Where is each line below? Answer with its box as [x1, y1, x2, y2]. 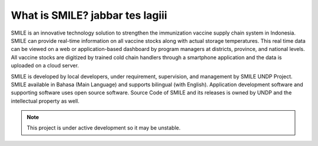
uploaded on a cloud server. [11, 62, 79, 69]
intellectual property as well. [11, 97, 79, 104]
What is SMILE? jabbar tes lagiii [11, 9, 167, 22]
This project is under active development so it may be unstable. [26, 124, 181, 131]
